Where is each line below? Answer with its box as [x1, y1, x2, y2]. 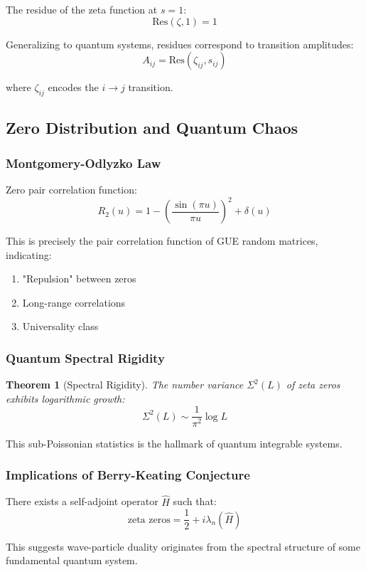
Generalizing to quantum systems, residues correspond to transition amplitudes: [6, 36, 354, 51]
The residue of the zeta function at [6, 2, 158, 16]
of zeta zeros [286, 377, 340, 392]
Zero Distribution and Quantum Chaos [6, 117, 298, 139]
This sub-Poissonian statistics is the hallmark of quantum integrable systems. [6, 435, 343, 450]
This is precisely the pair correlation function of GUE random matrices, [6, 233, 318, 248]
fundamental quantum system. [6, 553, 138, 568]
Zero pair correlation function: [6, 181, 137, 196]
